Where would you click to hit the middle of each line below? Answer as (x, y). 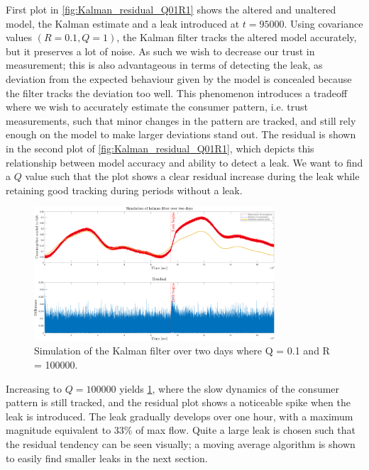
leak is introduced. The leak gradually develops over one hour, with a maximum (180, 416)
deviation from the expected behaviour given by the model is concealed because (179, 78)
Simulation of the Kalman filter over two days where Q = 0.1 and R (182, 351)
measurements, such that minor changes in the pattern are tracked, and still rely (181, 120)
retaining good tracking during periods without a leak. (124, 190)
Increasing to (34, 388)
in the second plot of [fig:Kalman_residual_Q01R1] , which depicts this (160, 148)
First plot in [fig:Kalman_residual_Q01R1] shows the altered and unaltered (171, 9)
